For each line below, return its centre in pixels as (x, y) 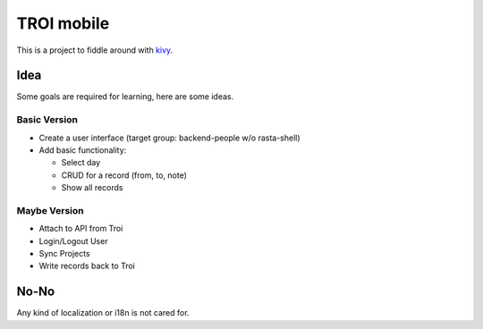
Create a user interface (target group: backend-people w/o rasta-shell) (169, 138)
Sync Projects (64, 254)
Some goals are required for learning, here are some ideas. (125, 97)
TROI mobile (63, 23)
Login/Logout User (73, 240)
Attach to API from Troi (81, 229)
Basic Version (47, 120)
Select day (81, 163)
